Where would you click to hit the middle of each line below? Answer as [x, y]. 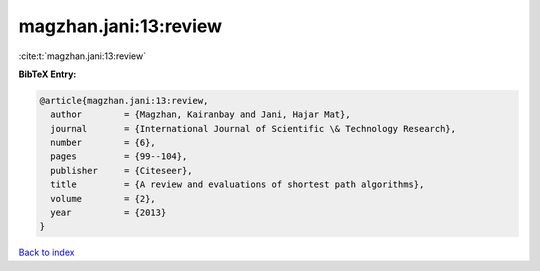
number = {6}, [103, 143]
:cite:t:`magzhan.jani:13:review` [82, 56]
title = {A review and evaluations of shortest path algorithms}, [237, 184]
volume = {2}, [103, 198]
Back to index [46, 252]
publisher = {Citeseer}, [122, 170]
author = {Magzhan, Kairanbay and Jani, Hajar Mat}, [200, 114]
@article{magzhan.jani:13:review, [124, 100]
